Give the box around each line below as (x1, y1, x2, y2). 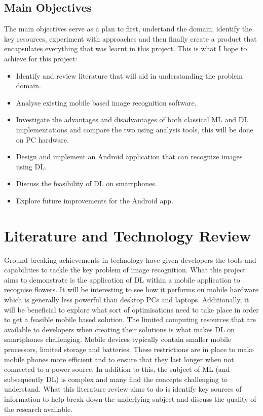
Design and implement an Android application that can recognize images (16, 151, 243, 162)
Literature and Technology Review (4, 225, 251, 246)
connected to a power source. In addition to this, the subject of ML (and (4, 364, 230, 374)
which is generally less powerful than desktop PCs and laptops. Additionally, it (4, 294, 249, 305)
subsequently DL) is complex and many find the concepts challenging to (4, 373, 228, 384)
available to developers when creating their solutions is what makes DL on (4, 324, 235, 334)
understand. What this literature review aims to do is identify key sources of (4, 384, 242, 394)
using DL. (16, 161, 47, 171)
